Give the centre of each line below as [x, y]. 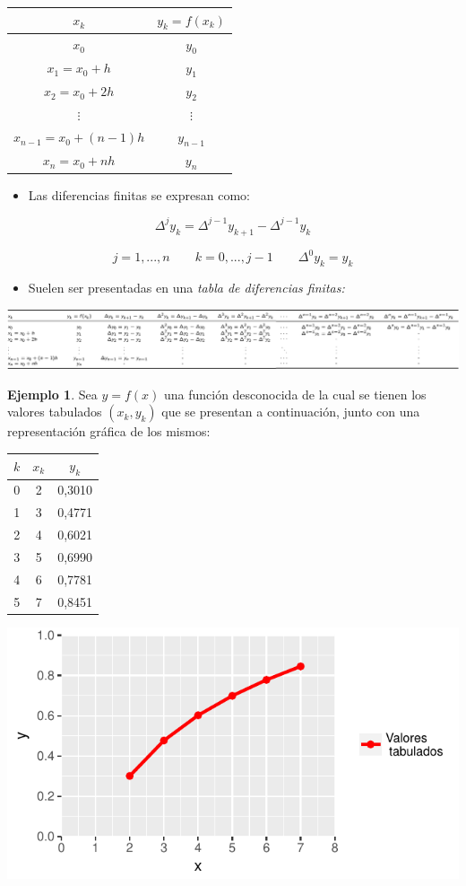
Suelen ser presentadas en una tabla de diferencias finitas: [186, 288]
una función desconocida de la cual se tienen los [295, 394]
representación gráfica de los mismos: [109, 431]
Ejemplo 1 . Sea [52, 394]
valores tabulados [55, 412]
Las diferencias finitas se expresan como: [139, 194]
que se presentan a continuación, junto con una [291, 412]
